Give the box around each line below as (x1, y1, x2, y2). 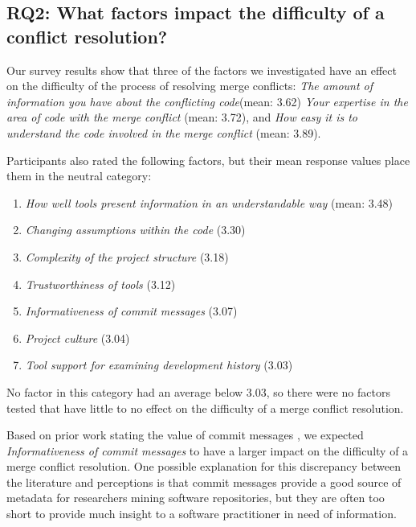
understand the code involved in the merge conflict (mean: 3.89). (6, 124, 321, 141)
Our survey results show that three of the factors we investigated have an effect (6, 61, 397, 78)
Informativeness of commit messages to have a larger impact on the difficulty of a (6, 442, 409, 459)
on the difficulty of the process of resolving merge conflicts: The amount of (6, 77, 373, 94)
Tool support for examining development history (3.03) (25, 356, 293, 373)
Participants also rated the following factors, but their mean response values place (6, 151, 410, 168)
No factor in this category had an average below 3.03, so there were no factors (6, 383, 390, 400)
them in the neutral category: (6, 167, 152, 184)
